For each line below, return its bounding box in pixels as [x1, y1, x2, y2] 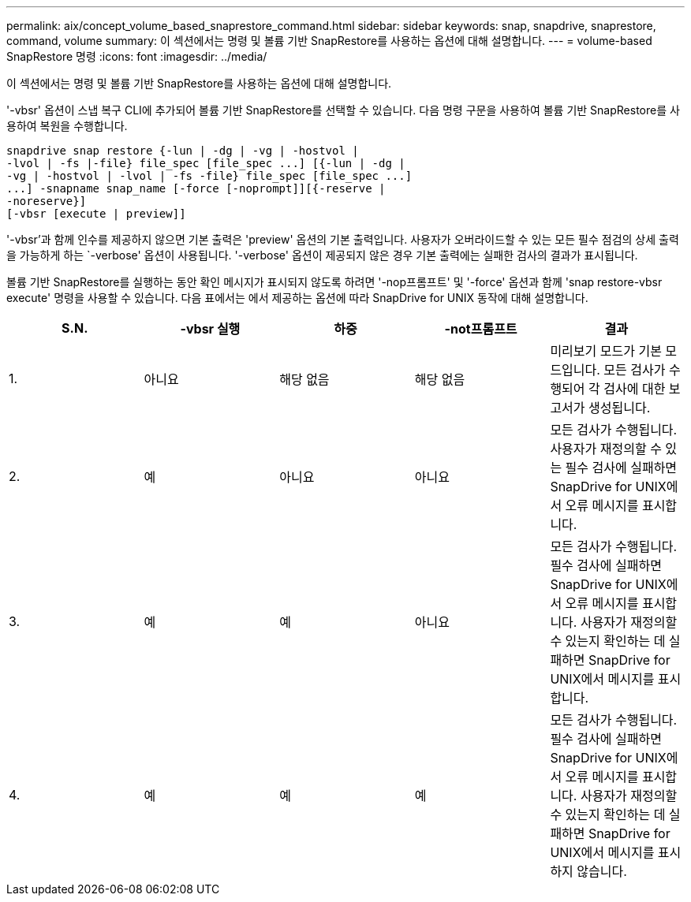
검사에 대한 [603, 381, 666, 397]
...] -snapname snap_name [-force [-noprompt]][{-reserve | [6, 182, 386, 195]
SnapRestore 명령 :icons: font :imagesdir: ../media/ [6, 50, 267, 63]
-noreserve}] [6, 195, 87, 207]
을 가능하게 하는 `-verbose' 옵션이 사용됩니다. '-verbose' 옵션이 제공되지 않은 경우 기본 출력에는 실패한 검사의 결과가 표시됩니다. [6, 248, 638, 262]
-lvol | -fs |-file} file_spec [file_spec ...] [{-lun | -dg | [6, 157, 405, 170]
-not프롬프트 [444, 321, 517, 337]
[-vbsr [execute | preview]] [6, 207, 186, 220]
